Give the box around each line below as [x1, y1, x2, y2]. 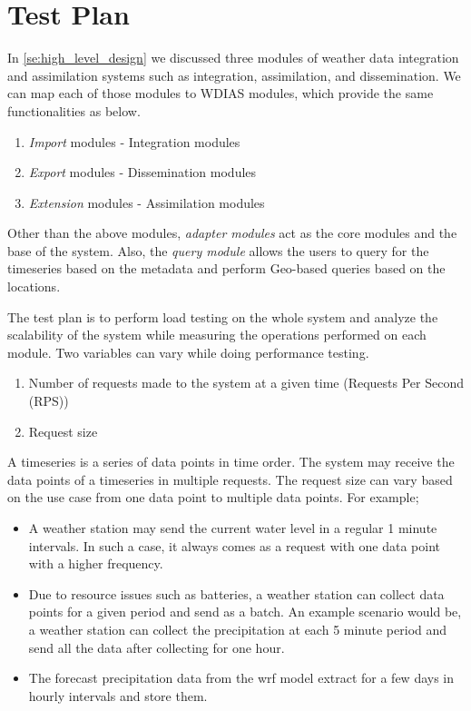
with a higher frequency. [28, 554, 163, 573]
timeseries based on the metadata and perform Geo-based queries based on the [7, 259, 446, 278]
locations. [7, 277, 61, 296]
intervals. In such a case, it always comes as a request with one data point [28, 536, 441, 555]
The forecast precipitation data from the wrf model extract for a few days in [28, 668, 455, 687]
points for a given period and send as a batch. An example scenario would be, [28, 602, 462, 621]
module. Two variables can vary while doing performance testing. [7, 342, 369, 361]
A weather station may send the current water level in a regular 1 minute [28, 518, 437, 537]
